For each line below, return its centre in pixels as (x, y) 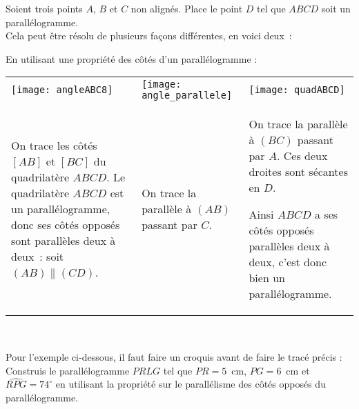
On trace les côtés (54, 146)
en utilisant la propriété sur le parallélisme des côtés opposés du (191, 384)
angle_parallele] (187, 96)
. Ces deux (302, 156)
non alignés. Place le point (187, 8)
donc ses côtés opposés (66, 225)
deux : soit (38, 257)
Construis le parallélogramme (68, 370)
